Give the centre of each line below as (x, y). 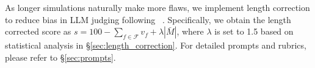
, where (190, 31)
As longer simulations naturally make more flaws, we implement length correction (157, 7)
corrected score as (38, 31)
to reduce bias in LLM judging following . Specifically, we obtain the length (148, 19)
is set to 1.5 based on (254, 31)
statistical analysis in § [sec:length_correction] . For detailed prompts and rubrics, (156, 45)
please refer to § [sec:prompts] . (60, 57)
